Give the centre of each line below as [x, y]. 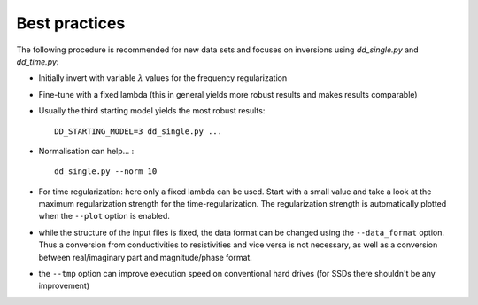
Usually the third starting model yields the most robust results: [152, 111]
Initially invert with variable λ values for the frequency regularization [163, 78]
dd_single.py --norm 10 [106, 172]
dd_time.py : [38, 61]
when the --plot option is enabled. [104, 216]
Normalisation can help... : [86, 151]
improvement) [64, 286]
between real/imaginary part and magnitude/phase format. [145, 257]
